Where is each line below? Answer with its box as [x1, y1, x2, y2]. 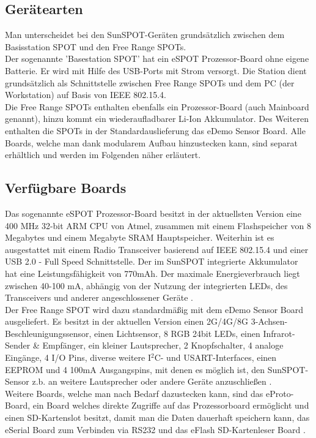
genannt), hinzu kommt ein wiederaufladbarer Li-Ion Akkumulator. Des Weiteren [5, 112, 309, 125]
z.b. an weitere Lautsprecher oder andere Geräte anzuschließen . [32, 375, 272, 388]
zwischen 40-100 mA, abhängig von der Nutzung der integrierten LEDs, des [5, 279, 288, 292]
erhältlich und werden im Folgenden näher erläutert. [5, 148, 201, 161]
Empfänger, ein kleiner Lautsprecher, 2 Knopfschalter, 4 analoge [42, 339, 284, 352]
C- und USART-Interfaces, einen [154, 351, 277, 364]
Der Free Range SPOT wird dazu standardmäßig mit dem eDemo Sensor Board [5, 303, 304, 315]
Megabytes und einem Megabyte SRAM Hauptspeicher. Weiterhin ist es [5, 231, 274, 244]
